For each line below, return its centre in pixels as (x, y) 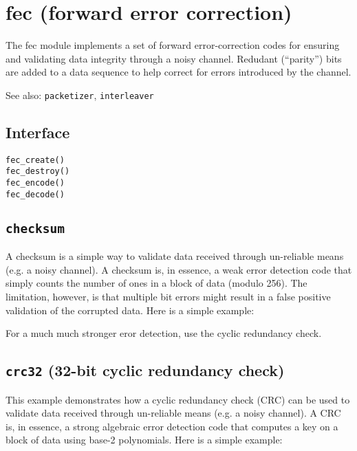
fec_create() (35, 160)
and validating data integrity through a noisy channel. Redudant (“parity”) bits (174, 58)
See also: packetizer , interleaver (80, 95)
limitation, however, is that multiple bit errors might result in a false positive (168, 296)
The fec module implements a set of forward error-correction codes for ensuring (173, 45)
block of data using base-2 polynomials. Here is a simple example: (144, 440)
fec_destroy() (38, 172)
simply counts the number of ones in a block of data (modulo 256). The (156, 283)
